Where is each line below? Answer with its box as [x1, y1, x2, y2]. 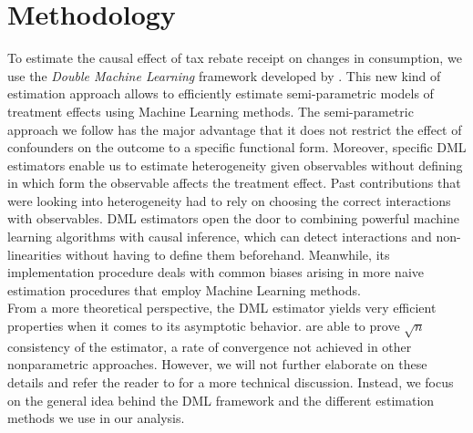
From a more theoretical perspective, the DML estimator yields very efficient [7, 298, 437, 317]
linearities [7, 244, 62, 263]
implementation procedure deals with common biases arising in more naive [7, 263, 425, 282]
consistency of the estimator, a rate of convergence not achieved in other [7, 336, 412, 356]
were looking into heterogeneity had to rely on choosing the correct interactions [7, 191, 451, 210]
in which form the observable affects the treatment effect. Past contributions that [7, 173, 461, 192]
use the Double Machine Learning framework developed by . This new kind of [7, 66, 441, 85]
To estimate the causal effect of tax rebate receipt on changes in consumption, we [7, 48, 462, 67]
